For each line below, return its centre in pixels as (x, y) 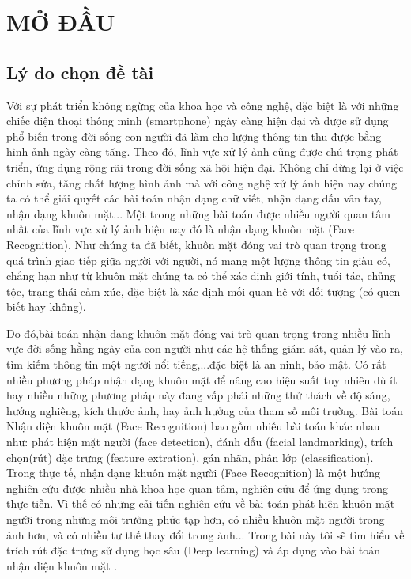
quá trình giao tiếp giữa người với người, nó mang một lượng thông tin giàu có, (198, 260)
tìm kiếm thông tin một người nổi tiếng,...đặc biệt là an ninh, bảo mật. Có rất (196, 364)
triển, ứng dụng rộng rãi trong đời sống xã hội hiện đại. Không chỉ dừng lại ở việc (205, 167)
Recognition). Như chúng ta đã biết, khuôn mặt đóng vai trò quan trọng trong (196, 244)
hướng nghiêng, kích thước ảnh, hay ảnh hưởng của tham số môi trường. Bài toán (205, 410)
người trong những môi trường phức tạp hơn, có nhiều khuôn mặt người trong (196, 519)
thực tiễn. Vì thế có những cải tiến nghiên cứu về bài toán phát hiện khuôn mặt (201, 503)
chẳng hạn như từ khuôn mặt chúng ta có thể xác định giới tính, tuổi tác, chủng (201, 276)
